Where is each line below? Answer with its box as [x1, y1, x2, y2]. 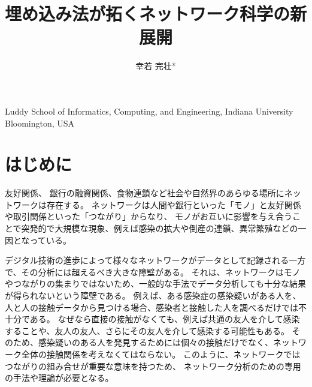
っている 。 [29, 233, 71, 246]
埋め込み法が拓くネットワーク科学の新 [5, 1, 307, 26]
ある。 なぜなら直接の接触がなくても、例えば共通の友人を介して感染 [29, 313, 300, 325]
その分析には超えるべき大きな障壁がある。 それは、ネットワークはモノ [21, 265, 301, 278]
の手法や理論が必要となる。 [5, 371, 114, 384]
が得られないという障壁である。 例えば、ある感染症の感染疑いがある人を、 [5, 289, 301, 301]
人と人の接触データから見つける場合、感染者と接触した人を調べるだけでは [5, 301, 298, 313]
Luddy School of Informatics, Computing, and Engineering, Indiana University [5, 104, 293, 117]
